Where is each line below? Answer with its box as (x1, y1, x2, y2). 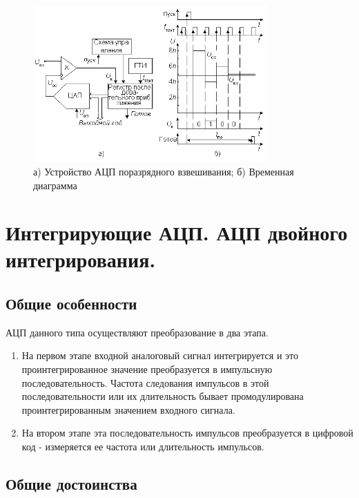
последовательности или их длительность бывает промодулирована (21, 389, 304, 403)
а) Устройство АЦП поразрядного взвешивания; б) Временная (33, 164, 294, 178)
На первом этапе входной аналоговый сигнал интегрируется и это (21, 348, 299, 363)
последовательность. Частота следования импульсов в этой (21, 375, 269, 390)
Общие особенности (6, 293, 137, 314)
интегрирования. (6, 245, 156, 274)
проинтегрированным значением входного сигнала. (21, 402, 235, 416)
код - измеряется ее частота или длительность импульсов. (21, 439, 264, 454)
